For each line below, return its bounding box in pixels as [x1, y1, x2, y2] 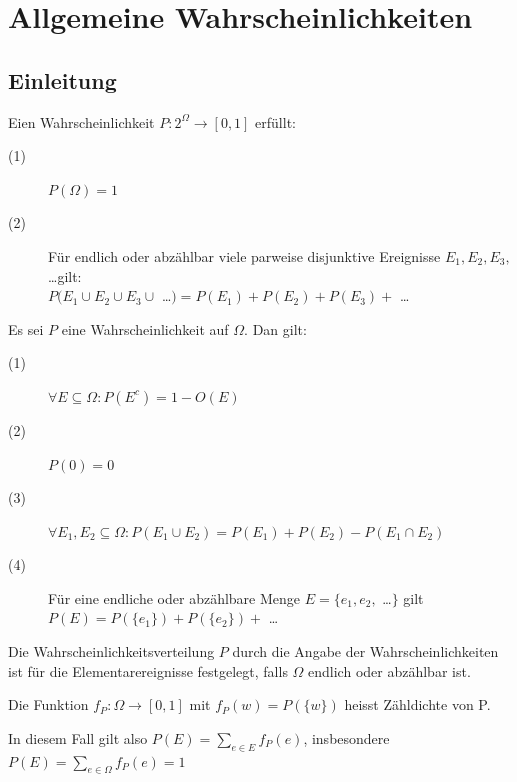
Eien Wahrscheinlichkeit [8, 111, 155, 132]
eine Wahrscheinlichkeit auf [61, 318, 229, 339]
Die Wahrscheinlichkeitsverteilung [8, 641, 215, 662]
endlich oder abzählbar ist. [308, 660, 471, 681]
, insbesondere [303, 727, 390, 748]
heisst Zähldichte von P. [344, 694, 491, 715]
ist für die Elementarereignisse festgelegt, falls [8, 660, 288, 681]
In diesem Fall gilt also [8, 727, 148, 748]
